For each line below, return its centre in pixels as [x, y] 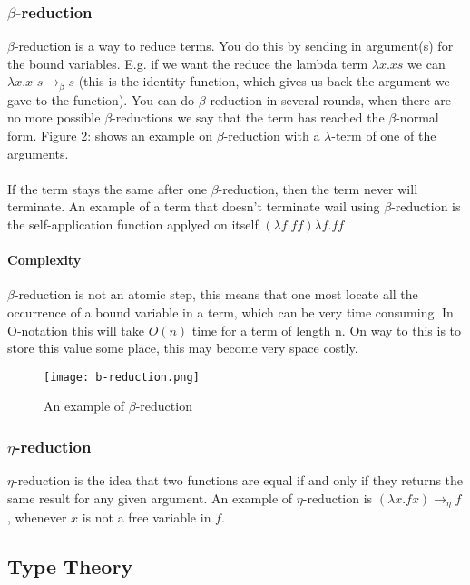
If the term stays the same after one [107, 188]
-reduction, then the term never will [318, 188]
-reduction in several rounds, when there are [328, 99]
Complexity [44, 260]
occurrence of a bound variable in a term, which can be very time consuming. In [230, 312]
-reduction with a [272, 136]
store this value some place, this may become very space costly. [183, 348]
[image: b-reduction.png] [122, 377]
